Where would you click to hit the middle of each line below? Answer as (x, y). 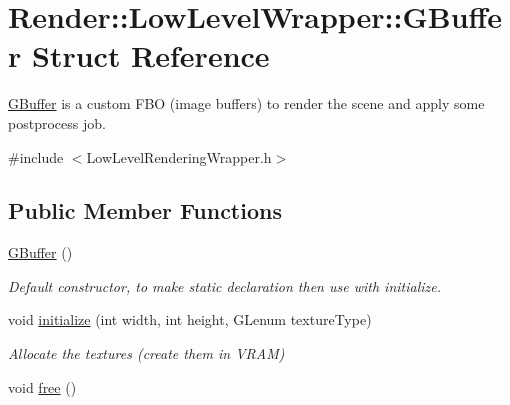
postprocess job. (57, 122)
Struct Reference (150, 55)
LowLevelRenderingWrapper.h (179, 156)
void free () (42, 386)
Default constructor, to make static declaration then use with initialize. (224, 285)
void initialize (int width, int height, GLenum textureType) (190, 319)
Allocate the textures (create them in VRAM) (146, 353)
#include (36, 156)
